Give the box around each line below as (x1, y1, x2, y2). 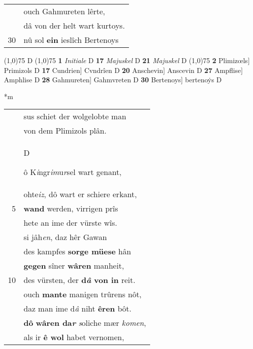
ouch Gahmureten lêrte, (24, 5, 105, 17)
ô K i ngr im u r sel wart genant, (24, 166, 122, 178)
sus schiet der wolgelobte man (24, 110, 126, 122)
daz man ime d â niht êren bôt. (24, 303, 131, 314)
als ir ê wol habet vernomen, (24, 331, 125, 343)
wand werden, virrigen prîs (24, 203, 118, 214)
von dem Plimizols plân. (24, 125, 107, 137)
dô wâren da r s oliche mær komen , (24, 317, 146, 329)
